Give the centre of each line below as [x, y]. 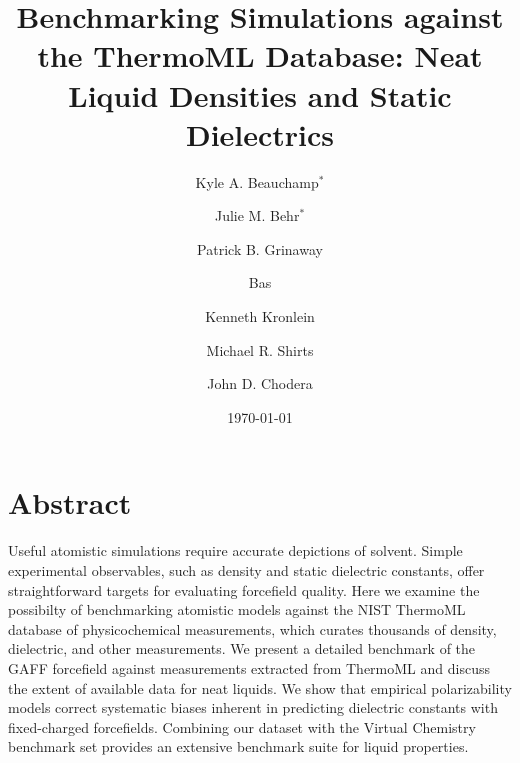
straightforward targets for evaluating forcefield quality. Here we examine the [244, 589]
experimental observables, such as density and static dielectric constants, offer [246, 569]
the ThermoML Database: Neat [260, 55]
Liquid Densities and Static [260, 94]
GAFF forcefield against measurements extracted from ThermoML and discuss [249, 667]
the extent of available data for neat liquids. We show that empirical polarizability [260, 687]
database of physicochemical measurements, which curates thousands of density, [252, 628]
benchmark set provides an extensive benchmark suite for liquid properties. [238, 746]
